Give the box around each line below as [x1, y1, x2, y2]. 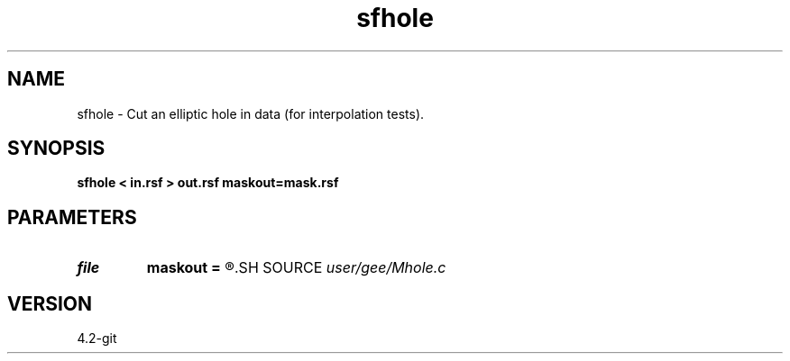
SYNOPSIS [7, 137, 106, 160]
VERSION [7, 292, 93, 315]
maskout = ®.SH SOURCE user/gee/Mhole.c [146, 258, 446, 277]
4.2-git [77, 330, 117, 347]
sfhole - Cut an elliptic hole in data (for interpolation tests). [77, 105, 425, 122]
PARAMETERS [7, 205, 137, 229]
